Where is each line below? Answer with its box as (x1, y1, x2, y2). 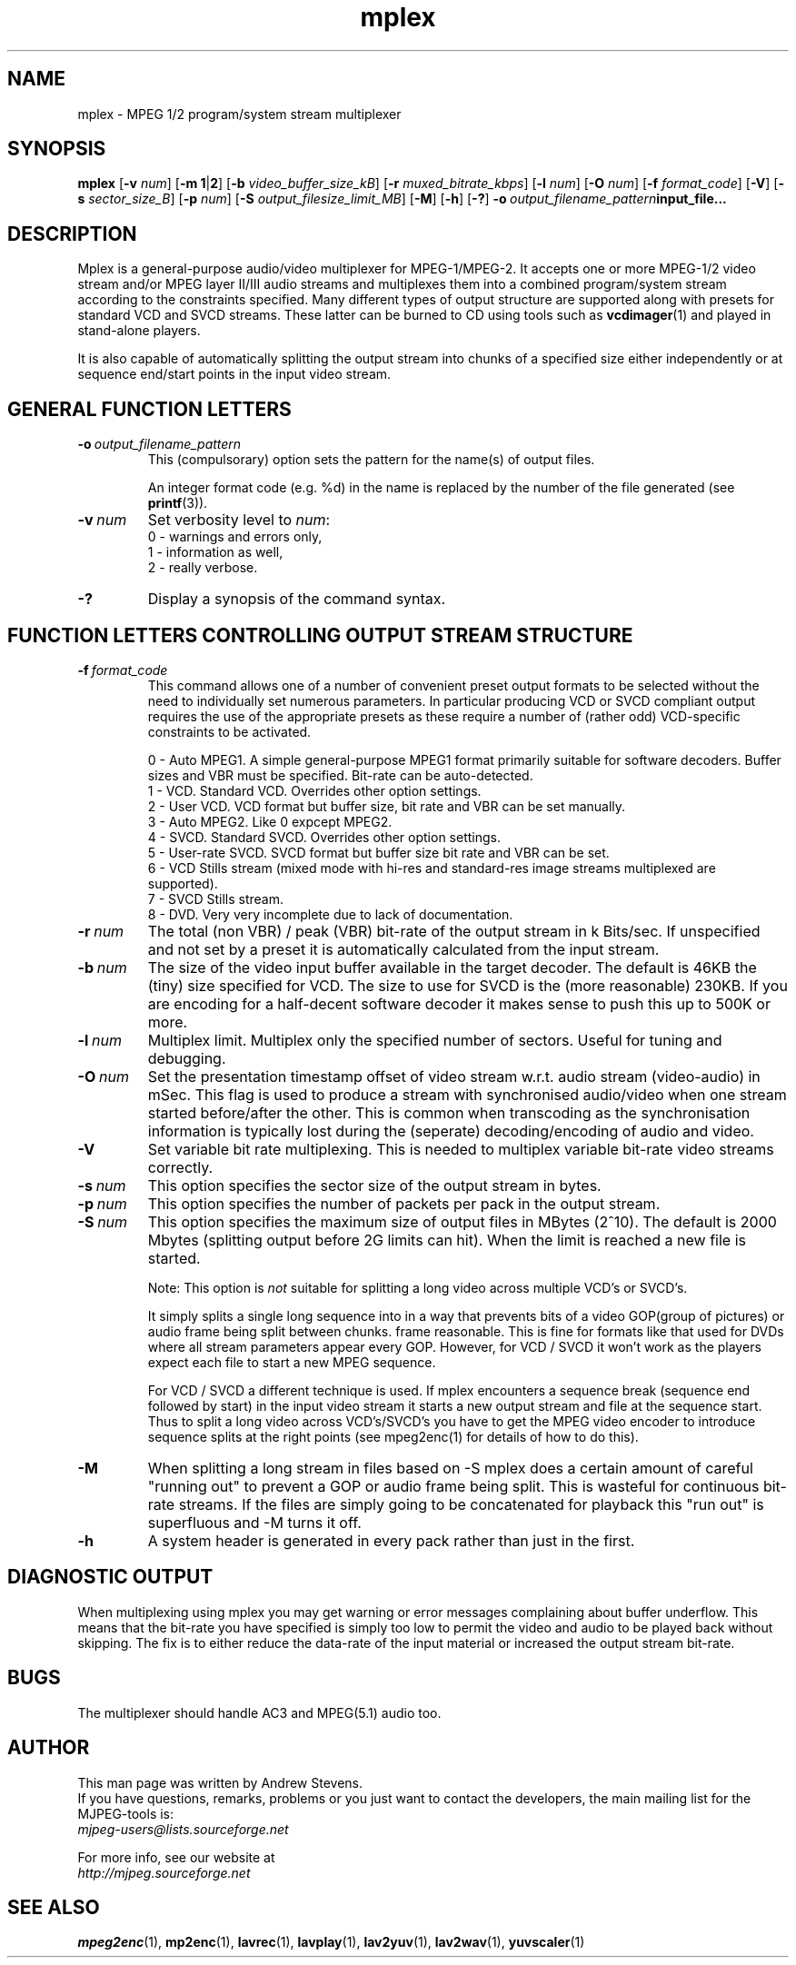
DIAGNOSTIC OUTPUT (7, 1565, 214, 1589)
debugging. (147, 1048, 226, 1067)
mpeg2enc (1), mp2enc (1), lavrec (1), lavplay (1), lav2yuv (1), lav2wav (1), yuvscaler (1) (77, 1934, 585, 1950)
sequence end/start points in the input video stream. (77, 366, 392, 382)
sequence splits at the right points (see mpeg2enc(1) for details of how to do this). (147, 1428, 639, 1444)
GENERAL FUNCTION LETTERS (7, 397, 292, 421)
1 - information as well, (147, 544, 284, 561)
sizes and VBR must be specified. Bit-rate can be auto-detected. (147, 767, 533, 783)
